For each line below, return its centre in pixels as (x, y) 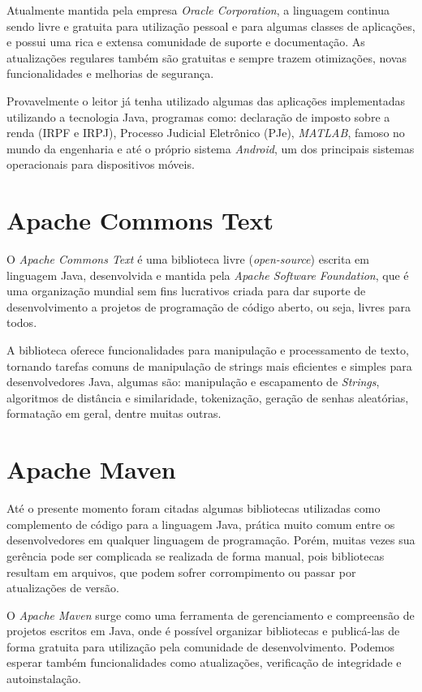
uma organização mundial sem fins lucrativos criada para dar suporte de (186, 291)
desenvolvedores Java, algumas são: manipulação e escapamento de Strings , (193, 382)
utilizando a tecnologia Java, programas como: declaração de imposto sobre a (198, 116)
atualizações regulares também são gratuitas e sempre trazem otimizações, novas (207, 57)
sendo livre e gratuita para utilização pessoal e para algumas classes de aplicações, (211, 26)
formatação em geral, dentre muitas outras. (114, 413)
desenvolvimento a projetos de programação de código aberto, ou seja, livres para (209, 306)
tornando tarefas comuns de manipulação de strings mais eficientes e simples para (209, 365)
